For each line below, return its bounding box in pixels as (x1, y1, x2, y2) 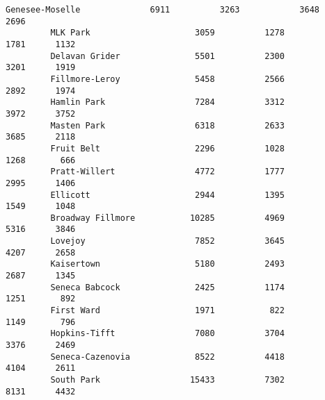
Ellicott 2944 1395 (50, 190, 285, 200)
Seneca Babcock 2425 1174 (50, 282, 285, 292)
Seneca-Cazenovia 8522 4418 (50, 351, 285, 362)
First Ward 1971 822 (50, 306, 285, 316)
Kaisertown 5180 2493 (50, 259, 285, 269)
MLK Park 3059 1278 (50, 28, 285, 38)
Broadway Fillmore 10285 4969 (50, 212, 285, 223)
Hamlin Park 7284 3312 (50, 97, 285, 108)
